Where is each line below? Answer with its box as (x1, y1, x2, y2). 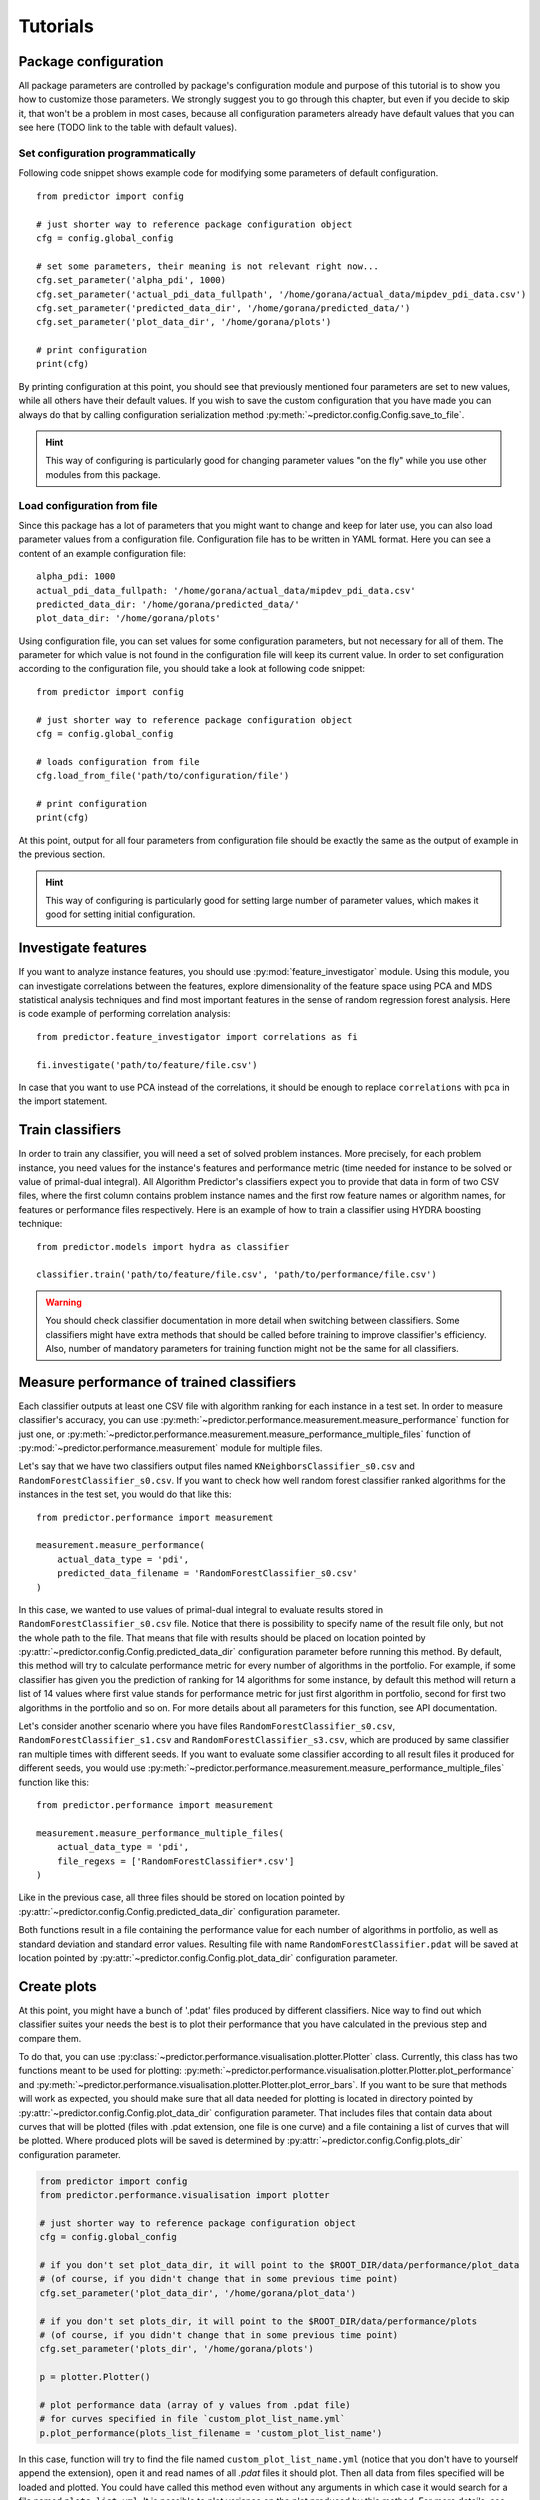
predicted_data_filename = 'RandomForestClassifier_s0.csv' (56, 1568, 359, 1579)
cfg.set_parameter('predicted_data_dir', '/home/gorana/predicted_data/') (36, 302, 411, 314)
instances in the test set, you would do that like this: (18, 1488, 232, 1500)
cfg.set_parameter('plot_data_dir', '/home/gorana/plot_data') (39, 2287, 357, 2299)
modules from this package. (45, 468, 161, 480)
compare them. (18, 2032, 82, 2044)
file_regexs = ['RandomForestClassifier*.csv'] (56, 1855, 295, 1867)
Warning (45, 1296, 82, 1308)
